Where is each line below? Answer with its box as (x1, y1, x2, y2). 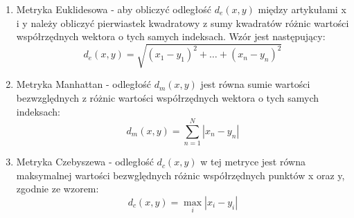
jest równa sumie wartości (200, 77, 310, 91)
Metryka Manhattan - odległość (16, 77, 152, 91)
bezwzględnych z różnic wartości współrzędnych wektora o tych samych (16, 90, 319, 105)
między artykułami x (258, 2, 346, 16)
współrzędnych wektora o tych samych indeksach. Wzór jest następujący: (16, 29, 326, 44)
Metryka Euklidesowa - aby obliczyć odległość (16, 2, 211, 16)
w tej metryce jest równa (200, 154, 306, 169)
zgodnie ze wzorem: (16, 181, 99, 196)
